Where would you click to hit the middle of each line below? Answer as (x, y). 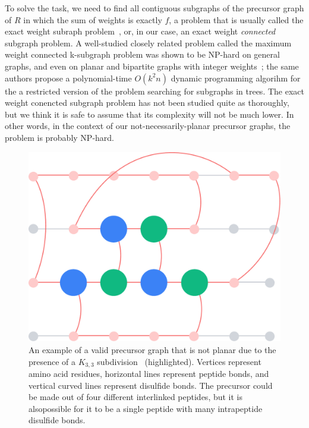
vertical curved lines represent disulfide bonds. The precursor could (151, 385)
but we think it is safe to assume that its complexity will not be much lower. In (149, 114)
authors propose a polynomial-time (68, 78)
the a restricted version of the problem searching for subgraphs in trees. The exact (154, 91)
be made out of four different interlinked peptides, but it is (136, 397)
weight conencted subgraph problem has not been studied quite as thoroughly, (147, 103)
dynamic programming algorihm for (236, 78)
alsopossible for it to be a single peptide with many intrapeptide (146, 408)
